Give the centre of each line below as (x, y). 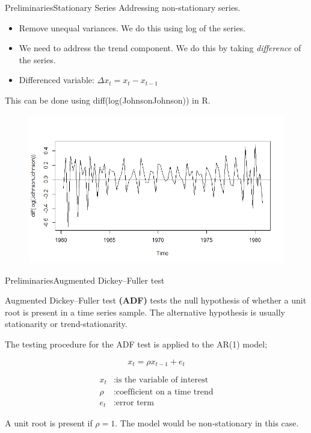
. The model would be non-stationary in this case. (207, 423)
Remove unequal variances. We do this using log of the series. (132, 27)
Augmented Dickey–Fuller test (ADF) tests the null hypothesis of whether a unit (156, 300)
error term (135, 403)
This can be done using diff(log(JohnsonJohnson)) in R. (108, 100)
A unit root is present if (49, 423)
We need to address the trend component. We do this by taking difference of (160, 48)
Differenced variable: (57, 80)
